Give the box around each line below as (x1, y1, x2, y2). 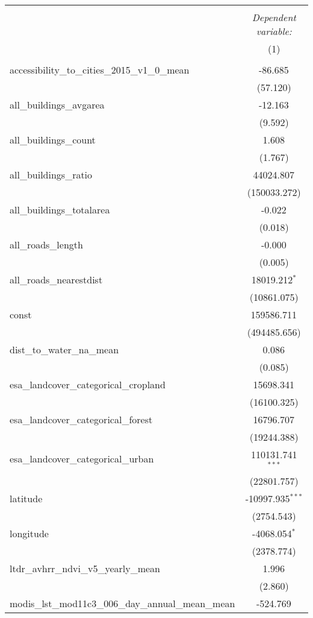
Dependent (252, 10, 296, 24)
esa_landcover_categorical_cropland (10, 377, 166, 391)
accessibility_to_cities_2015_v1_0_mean (10, 63, 190, 77)
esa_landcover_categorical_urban (10, 452, 154, 466)
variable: (256, 24, 292, 38)
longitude (10, 526, 49, 540)
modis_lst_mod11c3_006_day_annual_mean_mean (10, 596, 235, 610)
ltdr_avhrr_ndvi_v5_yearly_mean (10, 561, 161, 575)
